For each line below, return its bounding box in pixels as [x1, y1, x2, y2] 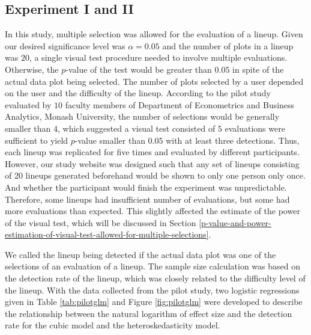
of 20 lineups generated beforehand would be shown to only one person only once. [5, 169, 306, 182]
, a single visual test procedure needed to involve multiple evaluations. [29, 51, 288, 64]
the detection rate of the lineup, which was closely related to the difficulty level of [5, 272, 306, 284]
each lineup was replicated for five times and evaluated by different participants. [5, 146, 300, 158]
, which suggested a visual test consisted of [58, 121, 216, 134]
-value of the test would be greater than [65, 63, 212, 75]
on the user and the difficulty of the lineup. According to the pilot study [5, 87, 271, 99]
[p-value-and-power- [199, 216, 271, 229]
